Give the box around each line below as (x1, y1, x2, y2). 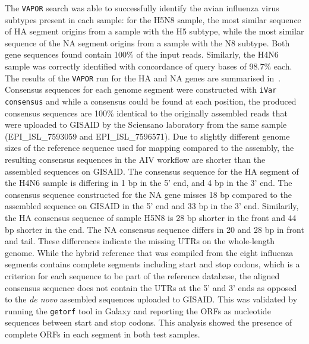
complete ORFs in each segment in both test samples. (5, 327, 200, 340)
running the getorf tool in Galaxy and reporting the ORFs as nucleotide (5, 304, 271, 317)
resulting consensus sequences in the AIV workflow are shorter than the (5, 153, 266, 165)
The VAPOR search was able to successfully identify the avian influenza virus (5, 2, 279, 14)
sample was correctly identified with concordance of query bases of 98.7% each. (5, 60, 292, 72)
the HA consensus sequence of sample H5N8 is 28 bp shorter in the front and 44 (5, 211, 297, 223)
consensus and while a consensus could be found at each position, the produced (5, 94, 297, 107)
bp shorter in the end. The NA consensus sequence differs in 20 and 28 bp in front (5, 223, 304, 235)
